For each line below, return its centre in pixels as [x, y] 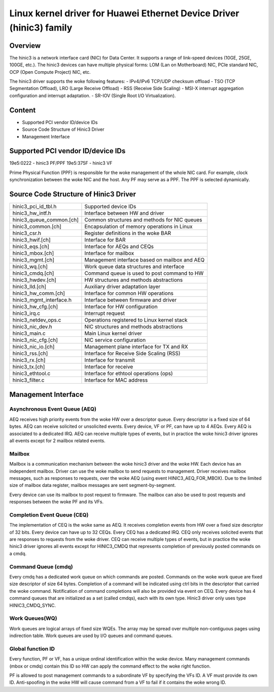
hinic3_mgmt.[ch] [33, 260]
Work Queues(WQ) [33, 618]
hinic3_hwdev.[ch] [35, 280]
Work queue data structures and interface [134, 267]
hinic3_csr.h [27, 233]
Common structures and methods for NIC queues [143, 220]
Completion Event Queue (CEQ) [49, 515]
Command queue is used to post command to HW [144, 273]
